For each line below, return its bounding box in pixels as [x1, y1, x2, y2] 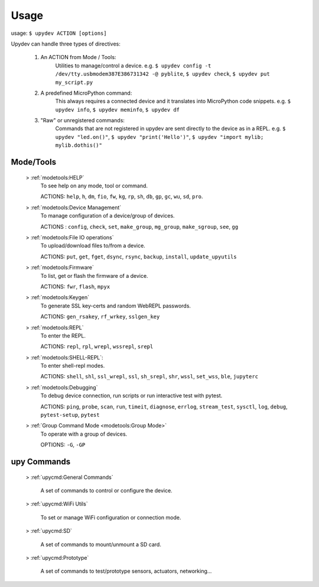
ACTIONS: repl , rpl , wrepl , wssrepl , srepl [40, 343, 154, 350]
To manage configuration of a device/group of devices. [40, 212, 175, 219]
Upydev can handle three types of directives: [11, 40, 121, 47]
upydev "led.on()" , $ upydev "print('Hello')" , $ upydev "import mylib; [55, 133, 264, 140]
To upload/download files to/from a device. [40, 242, 146, 249]
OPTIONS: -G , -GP [40, 441, 86, 449]
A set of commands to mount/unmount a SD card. [40, 541, 162, 548]
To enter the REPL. [40, 332, 86, 339]
